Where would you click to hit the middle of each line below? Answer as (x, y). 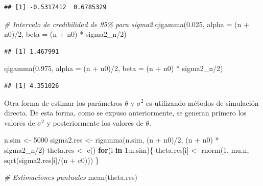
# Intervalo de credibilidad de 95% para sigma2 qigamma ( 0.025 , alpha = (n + (127, 24)
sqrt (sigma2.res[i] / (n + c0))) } (52, 160)
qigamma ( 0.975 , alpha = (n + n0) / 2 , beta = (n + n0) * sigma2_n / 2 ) (114, 68)
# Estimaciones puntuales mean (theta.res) (71, 177)
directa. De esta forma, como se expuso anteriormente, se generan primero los (125, 113)
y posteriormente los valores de (95, 122)
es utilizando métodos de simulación (202, 102)
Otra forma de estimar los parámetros (63, 102)
